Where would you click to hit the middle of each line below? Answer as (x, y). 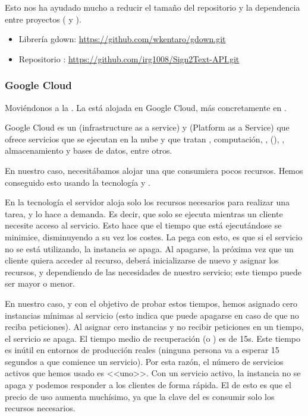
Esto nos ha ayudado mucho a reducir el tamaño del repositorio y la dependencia (153, 7)
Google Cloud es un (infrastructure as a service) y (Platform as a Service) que (147, 127)
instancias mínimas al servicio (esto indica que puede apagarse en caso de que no (152, 315)
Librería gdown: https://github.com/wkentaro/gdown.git (122, 39)
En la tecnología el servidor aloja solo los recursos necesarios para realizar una (147, 202)
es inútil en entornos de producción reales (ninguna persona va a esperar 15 (142, 350)
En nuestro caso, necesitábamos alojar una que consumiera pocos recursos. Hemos (154, 170)
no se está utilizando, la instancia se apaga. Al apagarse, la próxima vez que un (149, 248)
